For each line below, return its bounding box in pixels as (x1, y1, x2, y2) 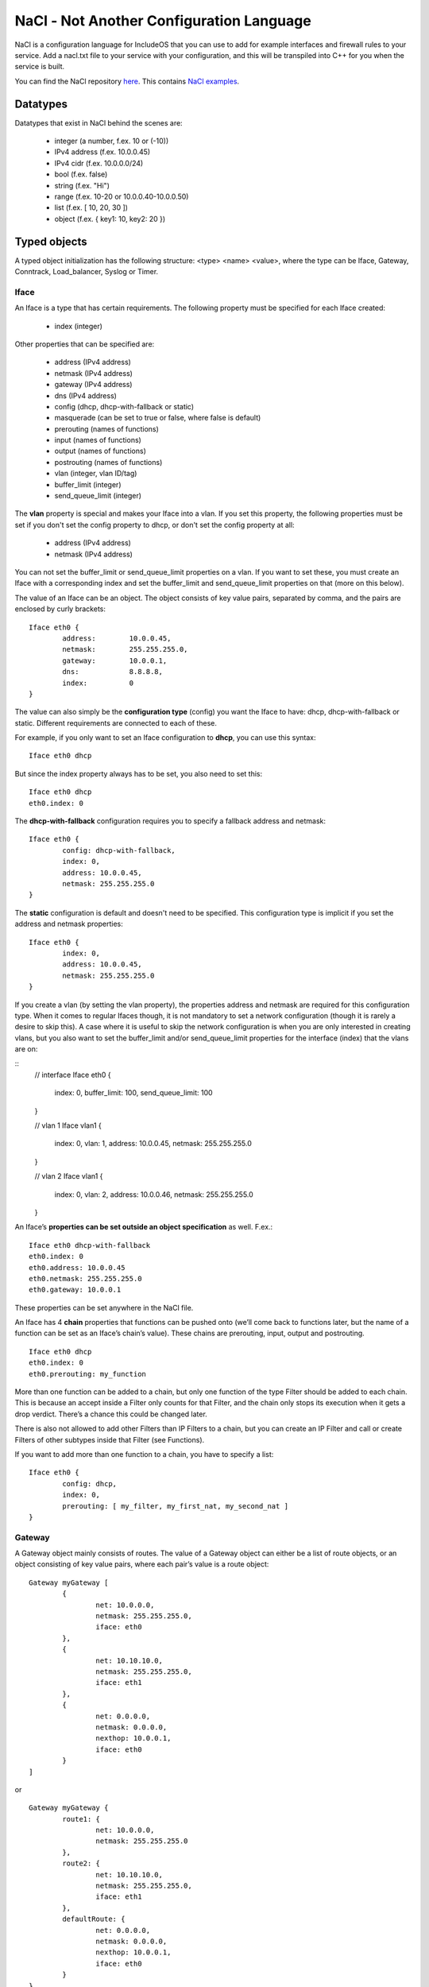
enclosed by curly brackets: (14, 604, 106, 614)
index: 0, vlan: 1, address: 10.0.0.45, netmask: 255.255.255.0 (54, 1139, 252, 1148)
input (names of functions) (54, 436, 142, 445)
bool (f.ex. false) (54, 169, 108, 179)
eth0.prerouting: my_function (29, 1369, 147, 1378)
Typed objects (14, 234, 87, 248)
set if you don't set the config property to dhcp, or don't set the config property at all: (14, 520, 295, 529)
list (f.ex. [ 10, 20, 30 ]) (54, 203, 129, 212)
